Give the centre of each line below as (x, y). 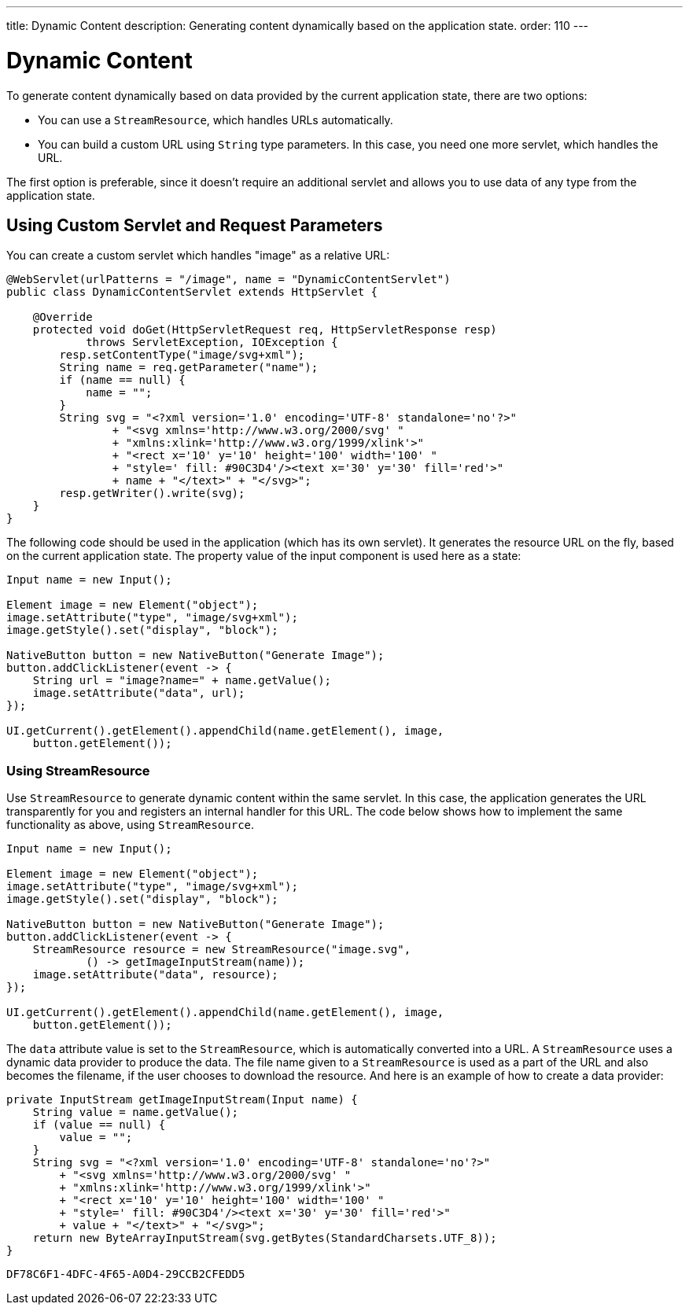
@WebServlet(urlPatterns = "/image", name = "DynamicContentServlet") (228, 280)
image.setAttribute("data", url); (139, 693)
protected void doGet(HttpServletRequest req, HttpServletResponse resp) (265, 330)
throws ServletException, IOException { (212, 342)
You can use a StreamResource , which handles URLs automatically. (216, 120)
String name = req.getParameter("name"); (189, 368)
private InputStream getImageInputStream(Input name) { (182, 1100)
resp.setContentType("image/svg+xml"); (182, 355)
